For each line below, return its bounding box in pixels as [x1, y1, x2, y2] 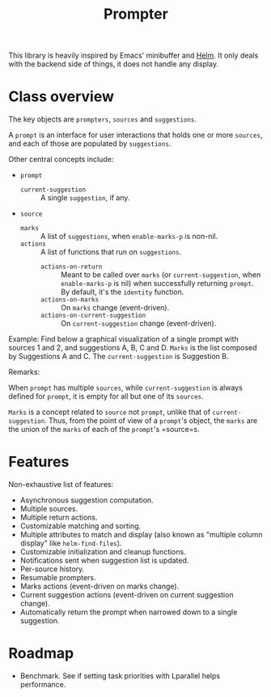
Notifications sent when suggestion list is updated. [19, 556, 189, 566]
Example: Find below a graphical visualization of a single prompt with [8, 334, 239, 344]
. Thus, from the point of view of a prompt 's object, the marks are [44, 416, 258, 425]
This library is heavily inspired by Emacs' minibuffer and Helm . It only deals [8, 50, 259, 61]
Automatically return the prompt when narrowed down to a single [19, 607, 238, 617]
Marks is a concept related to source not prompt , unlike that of [8, 407, 211, 417]
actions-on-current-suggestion [40, 311, 146, 320]
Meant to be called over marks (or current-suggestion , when [60, 270, 261, 280]
